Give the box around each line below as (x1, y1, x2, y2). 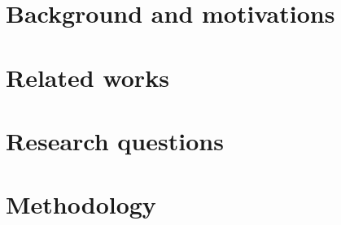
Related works (6, 60, 169, 93)
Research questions (6, 123, 224, 157)
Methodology (6, 188, 156, 221)
